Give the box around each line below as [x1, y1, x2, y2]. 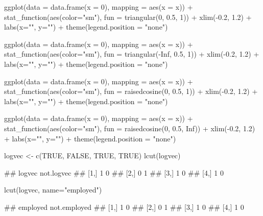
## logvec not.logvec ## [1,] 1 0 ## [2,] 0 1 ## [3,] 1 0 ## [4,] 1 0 [4, 167, 224, 178]
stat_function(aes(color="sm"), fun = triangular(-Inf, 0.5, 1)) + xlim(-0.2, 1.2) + [4, 49, 259, 59]
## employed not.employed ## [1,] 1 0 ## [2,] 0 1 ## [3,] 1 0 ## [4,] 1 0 [4, 201, 244, 212]
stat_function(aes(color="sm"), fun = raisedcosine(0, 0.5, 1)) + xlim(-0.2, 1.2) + [4, 86, 258, 97]
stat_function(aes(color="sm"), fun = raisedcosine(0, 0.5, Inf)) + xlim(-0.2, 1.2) [4, 123, 255, 133]
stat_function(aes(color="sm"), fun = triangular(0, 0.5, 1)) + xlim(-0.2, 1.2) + [4, 11, 252, 22]
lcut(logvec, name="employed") [4, 184, 102, 195]
